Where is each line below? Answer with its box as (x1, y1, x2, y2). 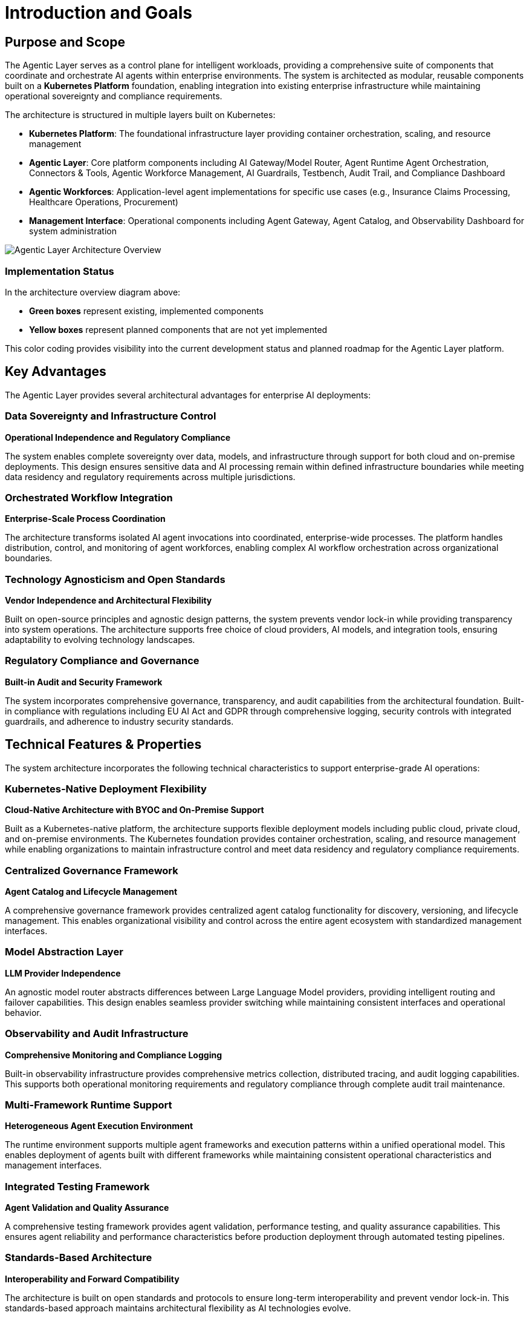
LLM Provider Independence (5, 967, 121, 978)
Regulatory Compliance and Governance (5, 654, 200, 667)
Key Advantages (5, 364, 106, 380)
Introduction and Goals (5, 2, 193, 23)
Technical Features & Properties (5, 737, 202, 753)
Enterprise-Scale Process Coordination (5, 513, 166, 524)
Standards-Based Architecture (5, 1251, 152, 1264)
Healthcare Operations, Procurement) (29, 197, 178, 208)
